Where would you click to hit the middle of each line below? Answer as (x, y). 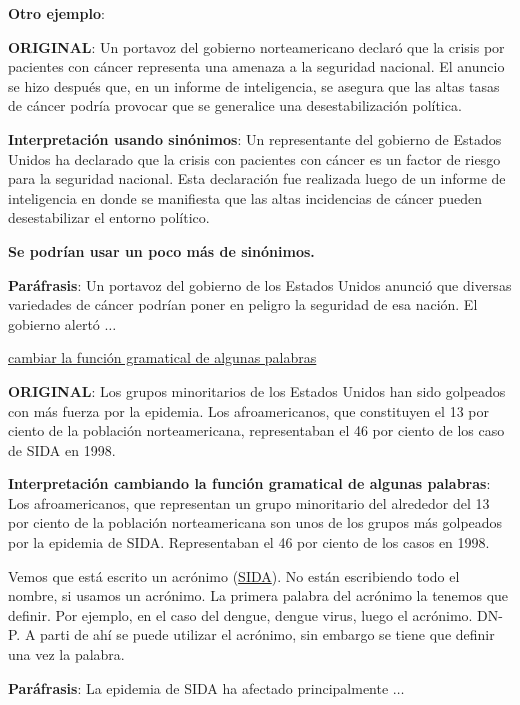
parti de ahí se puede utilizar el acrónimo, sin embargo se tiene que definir (267, 634)
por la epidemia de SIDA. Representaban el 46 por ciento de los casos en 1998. (249, 542)
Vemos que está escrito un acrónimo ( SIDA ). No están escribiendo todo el (234, 575)
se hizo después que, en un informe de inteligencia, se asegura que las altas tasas (254, 85)
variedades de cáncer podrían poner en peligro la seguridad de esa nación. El (243, 304)
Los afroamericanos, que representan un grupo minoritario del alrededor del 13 (249, 502)
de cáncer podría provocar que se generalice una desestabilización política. (235, 105)
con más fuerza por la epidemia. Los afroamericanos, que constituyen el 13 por (248, 410)
